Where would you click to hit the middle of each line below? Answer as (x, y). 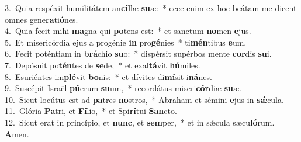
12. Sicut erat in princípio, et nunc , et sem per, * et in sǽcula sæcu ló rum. (140, 122)
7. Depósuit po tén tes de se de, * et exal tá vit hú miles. (103, 65)
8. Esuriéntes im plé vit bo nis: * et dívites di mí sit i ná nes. (108, 76)
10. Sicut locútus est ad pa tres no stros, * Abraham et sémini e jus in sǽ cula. (144, 99)
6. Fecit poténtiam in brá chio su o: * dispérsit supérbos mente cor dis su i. (138, 53)
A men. (17, 134)
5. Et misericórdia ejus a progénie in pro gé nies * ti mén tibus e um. (126, 42)
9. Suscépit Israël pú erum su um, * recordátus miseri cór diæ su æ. (123, 88)
